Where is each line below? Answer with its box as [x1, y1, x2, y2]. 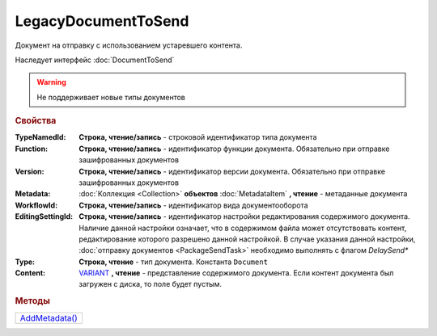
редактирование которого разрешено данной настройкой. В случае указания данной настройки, [78, 234, 416, 244]
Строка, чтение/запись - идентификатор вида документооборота [78, 200, 308, 210]
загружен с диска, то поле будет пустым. [78, 279, 223, 289]
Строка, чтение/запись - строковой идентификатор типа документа [78, 132, 317, 142]
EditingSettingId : [15, 212, 74, 221]
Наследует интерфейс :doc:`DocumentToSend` [15, 55, 175, 65]
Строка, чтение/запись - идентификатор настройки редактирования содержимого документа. [78, 212, 410, 221]
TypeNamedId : [15, 132, 66, 142]
